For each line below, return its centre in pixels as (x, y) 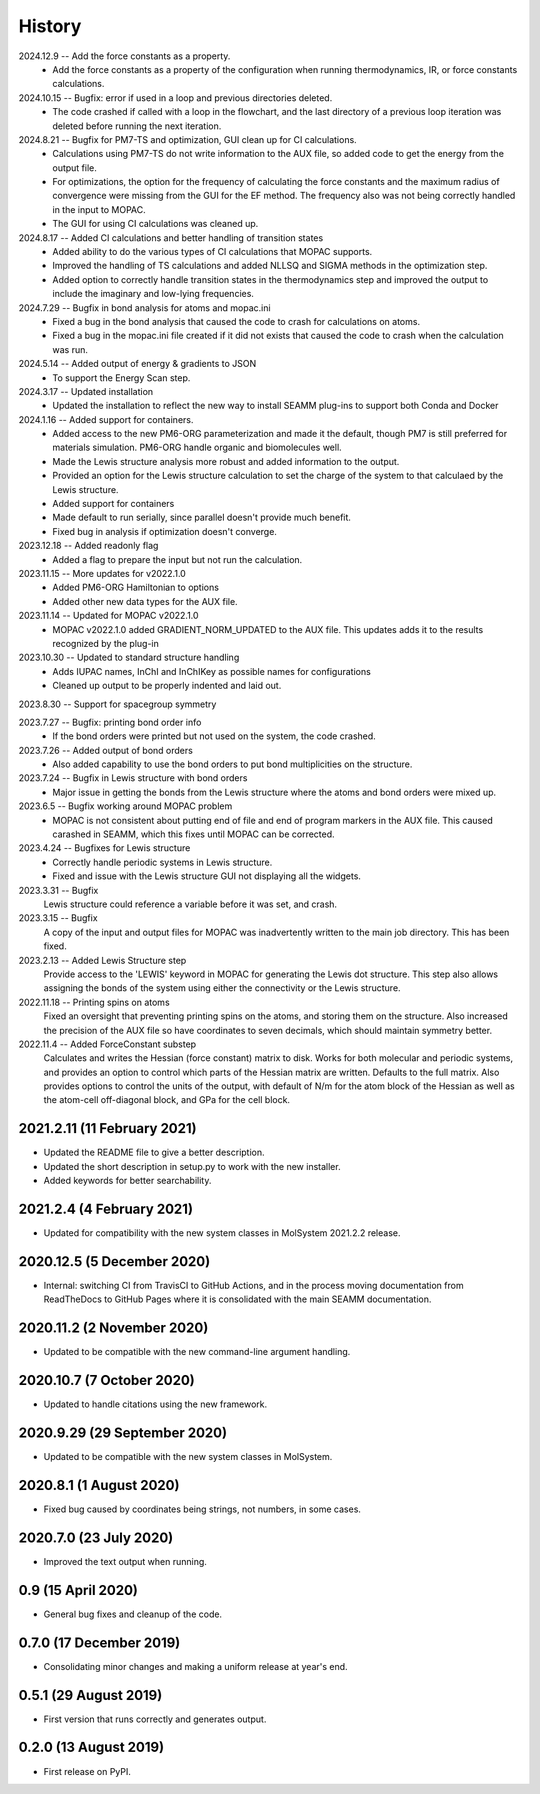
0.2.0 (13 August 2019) (91, 1747)
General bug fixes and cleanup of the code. (133, 1614)
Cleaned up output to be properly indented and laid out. (167, 686)
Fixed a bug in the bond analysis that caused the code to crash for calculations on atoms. (236, 321)
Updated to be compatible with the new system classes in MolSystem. (188, 1457)
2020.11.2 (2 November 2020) (113, 1328)
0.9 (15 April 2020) (78, 1590)
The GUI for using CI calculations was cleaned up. (155, 224)
